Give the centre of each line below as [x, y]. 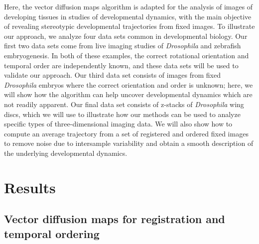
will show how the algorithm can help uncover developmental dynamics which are [128, 94]
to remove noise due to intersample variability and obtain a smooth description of [129, 143]
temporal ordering [52, 233]
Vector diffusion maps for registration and [115, 219]
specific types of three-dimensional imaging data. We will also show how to [118, 124]
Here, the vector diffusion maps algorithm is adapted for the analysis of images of [129, 6]
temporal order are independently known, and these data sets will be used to [121, 65]
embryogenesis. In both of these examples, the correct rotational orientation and [127, 55]
